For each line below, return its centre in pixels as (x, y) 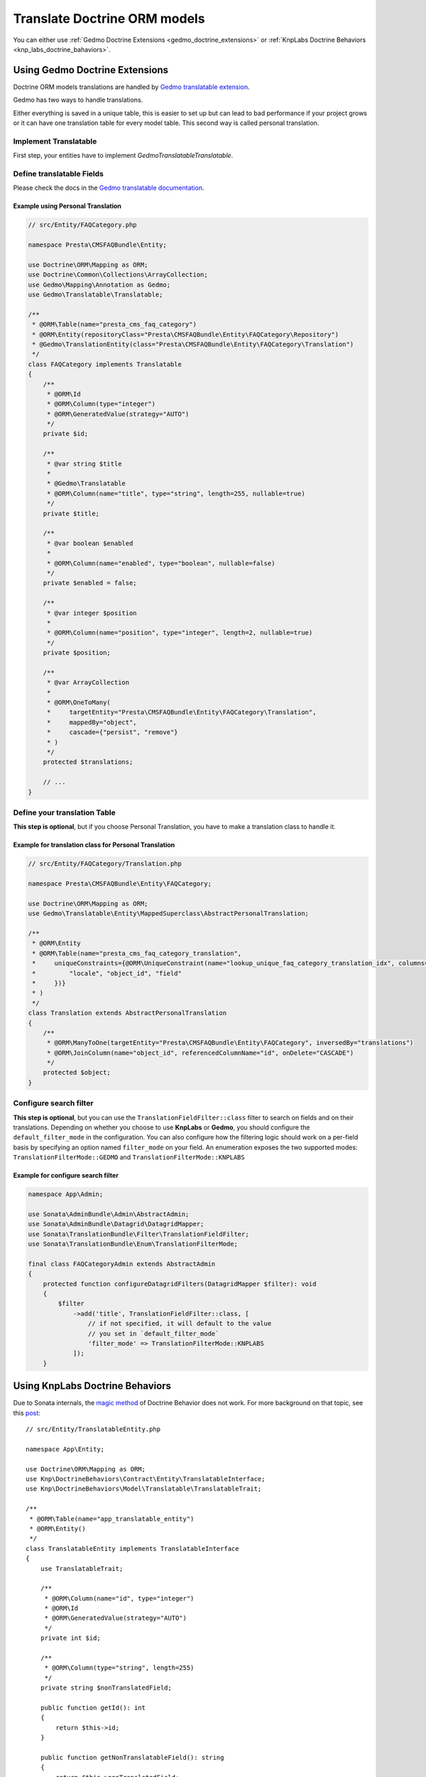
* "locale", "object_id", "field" (107, 973)
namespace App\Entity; (65, 1449)
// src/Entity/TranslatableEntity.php (93, 1429)
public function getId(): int (93, 1708)
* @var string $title (84, 463)
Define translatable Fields (59, 173)
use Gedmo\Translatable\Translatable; (95, 295)
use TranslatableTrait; (82, 1568)
